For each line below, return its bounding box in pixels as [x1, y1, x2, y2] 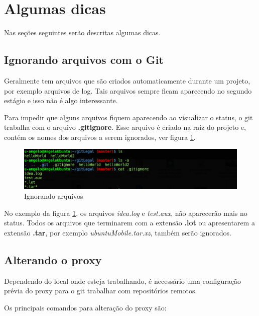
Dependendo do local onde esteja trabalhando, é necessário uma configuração [4, 275, 241, 286]
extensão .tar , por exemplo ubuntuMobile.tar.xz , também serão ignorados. [4, 227, 231, 238]
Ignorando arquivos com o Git [4, 52, 164, 67]
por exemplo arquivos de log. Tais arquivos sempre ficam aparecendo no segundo [4, 85, 252, 96]
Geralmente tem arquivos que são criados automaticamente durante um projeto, [4, 75, 250, 86]
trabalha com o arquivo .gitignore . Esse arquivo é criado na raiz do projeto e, [4, 122, 246, 132]
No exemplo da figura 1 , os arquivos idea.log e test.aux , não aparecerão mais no [4, 207, 247, 218]
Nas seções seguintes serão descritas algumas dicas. [4, 27, 161, 38]
